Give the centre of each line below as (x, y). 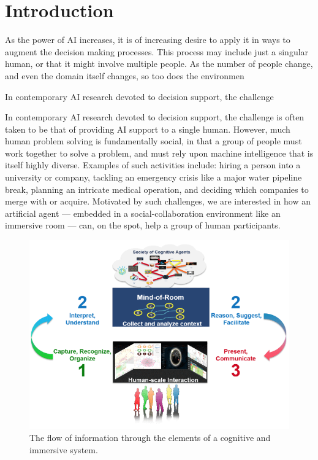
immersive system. (64, 449)
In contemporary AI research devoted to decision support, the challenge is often (155, 117)
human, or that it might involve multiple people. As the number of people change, (159, 64)
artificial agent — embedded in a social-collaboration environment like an (143, 213)
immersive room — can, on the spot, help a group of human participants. (143, 225)
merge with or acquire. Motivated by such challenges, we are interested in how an (158, 201)
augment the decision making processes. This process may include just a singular (157, 51)
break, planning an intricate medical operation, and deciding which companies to (157, 189)
